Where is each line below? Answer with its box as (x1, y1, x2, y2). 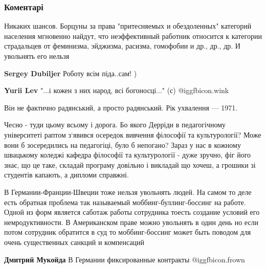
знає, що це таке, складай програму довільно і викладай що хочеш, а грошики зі (4, 159, 256, 170)
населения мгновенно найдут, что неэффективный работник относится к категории (4, 30, 262, 41)
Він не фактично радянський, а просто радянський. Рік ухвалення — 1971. (4, 102, 238, 113)
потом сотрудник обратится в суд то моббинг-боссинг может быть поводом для (4, 227, 251, 237)
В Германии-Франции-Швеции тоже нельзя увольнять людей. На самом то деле (4, 186, 252, 197)
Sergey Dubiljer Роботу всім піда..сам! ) (4, 68, 137, 78)
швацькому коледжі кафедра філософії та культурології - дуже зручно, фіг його (4, 149, 251, 160)
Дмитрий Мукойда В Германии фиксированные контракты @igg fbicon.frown (4, 254, 245, 264)
